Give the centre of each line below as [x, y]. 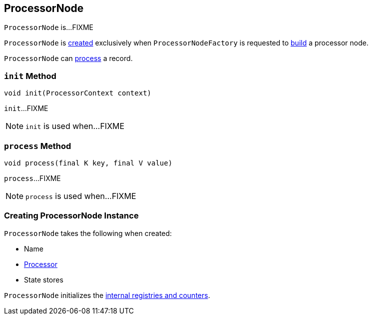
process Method [38, 146]
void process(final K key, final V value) [88, 163]
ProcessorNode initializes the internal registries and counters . [107, 295]
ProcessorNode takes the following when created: [88, 233]
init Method [30, 76]
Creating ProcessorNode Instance [71, 216]
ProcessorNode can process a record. [68, 58]
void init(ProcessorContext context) [78, 93]
